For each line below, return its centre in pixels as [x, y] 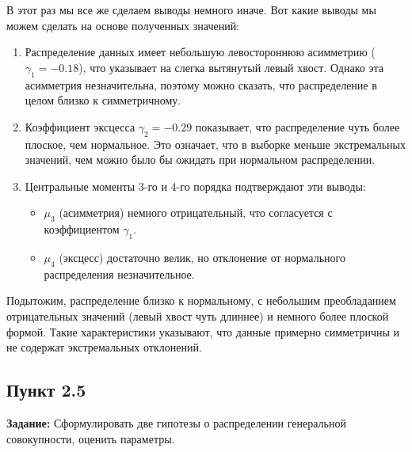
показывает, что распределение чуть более [298, 126]
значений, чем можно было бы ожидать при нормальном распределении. [200, 160]
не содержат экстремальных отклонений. [104, 347]
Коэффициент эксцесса [80, 126]
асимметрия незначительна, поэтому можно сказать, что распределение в [201, 84]
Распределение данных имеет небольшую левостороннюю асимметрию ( [200, 52]
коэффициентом [82, 229]
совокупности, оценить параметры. [91, 438]
